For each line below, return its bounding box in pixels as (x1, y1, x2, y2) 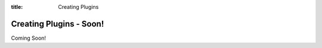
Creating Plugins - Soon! (11, 18, 104, 29)
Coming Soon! (11, 34, 47, 41)
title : (11, 4, 23, 10)
